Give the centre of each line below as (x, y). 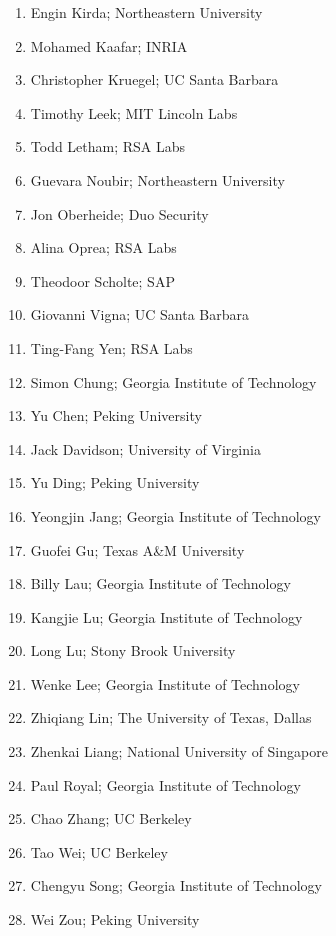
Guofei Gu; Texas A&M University (137, 549)
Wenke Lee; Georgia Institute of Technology (165, 683)
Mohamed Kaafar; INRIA (109, 45)
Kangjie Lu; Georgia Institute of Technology (166, 616)
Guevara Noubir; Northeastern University (157, 179)
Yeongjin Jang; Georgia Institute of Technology (175, 515)
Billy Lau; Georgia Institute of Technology (160, 583)
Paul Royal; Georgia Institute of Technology (165, 784)
